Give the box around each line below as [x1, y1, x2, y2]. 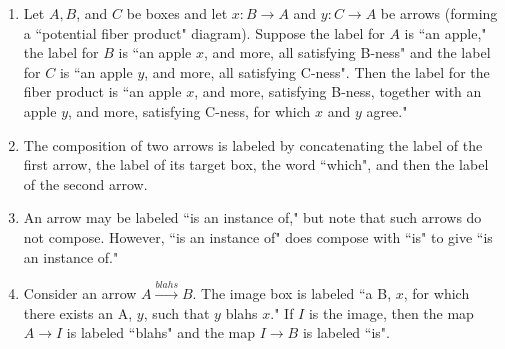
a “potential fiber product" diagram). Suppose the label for [23, 22, 385, 43]
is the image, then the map [308, 302, 474, 323]
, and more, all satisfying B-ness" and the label [203, 42, 491, 63]
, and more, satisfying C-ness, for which [68, 100, 311, 121]
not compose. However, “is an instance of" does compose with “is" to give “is [23, 226, 493, 247]
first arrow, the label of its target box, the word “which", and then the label [23, 154, 489, 175]
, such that [143, 302, 210, 323]
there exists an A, [23, 302, 133, 323]
